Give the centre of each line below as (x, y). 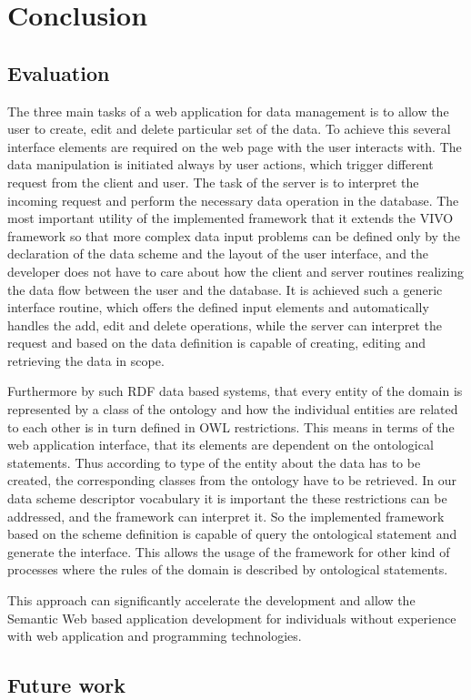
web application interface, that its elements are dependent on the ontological (220, 445)
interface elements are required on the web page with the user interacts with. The (235, 146)
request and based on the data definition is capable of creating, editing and (217, 343)
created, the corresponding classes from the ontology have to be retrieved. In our (232, 480)
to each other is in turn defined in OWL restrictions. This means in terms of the (231, 426)
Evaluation (59, 72)
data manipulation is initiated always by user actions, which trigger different (220, 164)
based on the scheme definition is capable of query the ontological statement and (232, 534)
